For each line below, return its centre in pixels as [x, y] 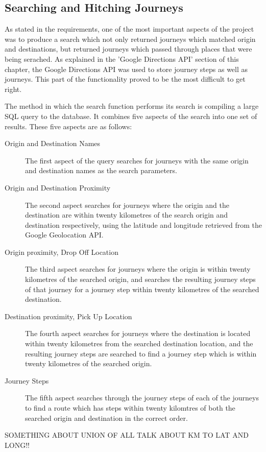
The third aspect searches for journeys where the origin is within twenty [138, 269]
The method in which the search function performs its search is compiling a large [132, 106]
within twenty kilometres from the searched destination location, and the [139, 343]
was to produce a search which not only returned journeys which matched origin [130, 39]
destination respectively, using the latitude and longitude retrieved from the [143, 224]
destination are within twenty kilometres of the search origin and [127, 215]
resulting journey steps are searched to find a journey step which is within [141, 353]
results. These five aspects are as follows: [68, 126]
